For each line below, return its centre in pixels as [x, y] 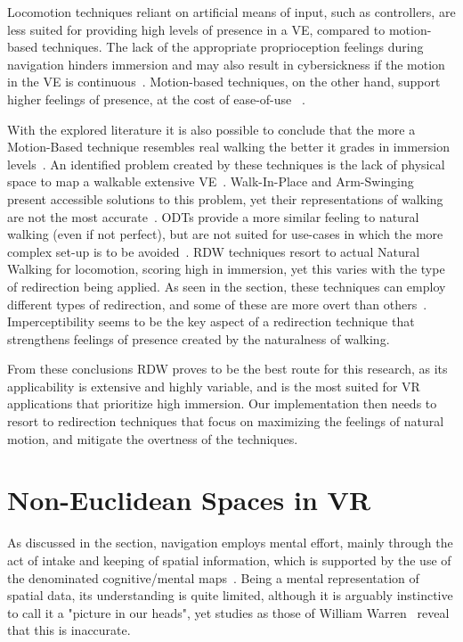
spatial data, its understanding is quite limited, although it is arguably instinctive [230, 595]
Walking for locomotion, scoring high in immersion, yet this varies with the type [226, 269]
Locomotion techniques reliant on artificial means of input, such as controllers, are [231, 12]
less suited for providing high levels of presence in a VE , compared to [196, 29]
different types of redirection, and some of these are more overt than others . [217, 304]
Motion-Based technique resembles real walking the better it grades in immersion [228, 147]
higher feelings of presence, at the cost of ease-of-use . [156, 99]
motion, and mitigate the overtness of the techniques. [153, 438]
